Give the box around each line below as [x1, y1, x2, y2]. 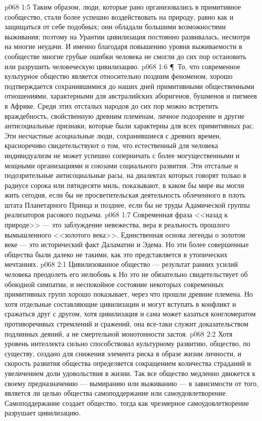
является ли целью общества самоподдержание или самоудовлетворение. [5, 388, 228, 398]
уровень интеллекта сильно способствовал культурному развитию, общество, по [5, 338, 250, 349]
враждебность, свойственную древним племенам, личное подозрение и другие [5, 110, 245, 121]
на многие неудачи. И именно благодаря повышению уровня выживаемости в [5, 41, 242, 52]
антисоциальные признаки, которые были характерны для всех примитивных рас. [5, 120, 254, 131]
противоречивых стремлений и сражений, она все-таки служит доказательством [5, 318, 248, 329]
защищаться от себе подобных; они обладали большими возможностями [5, 21, 226, 32]
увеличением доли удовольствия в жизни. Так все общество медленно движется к [5, 367, 256, 378]
